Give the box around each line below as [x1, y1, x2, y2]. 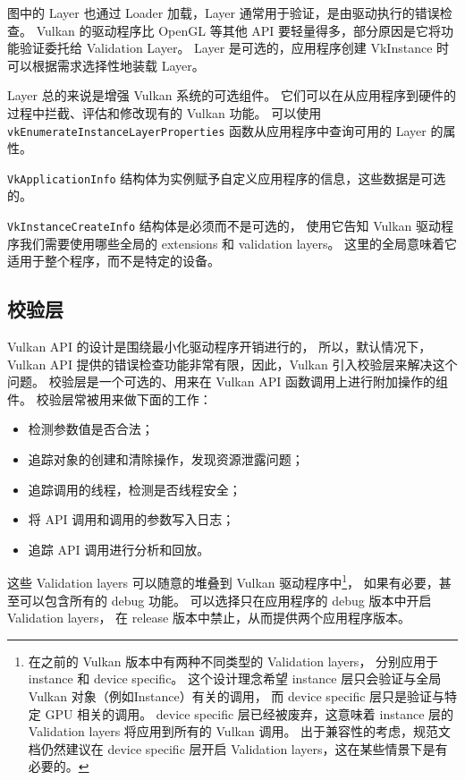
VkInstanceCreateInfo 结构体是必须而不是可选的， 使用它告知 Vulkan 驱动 [7, 216, 442, 235]
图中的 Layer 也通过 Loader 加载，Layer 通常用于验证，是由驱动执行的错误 [7, 4, 440, 21]
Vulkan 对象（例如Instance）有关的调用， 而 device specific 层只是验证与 [28, 687, 445, 706]
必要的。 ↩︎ [28, 757, 89, 776]
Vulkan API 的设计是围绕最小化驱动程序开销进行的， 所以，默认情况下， [7, 337, 432, 356]
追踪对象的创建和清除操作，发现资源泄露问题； [28, 450, 304, 469]
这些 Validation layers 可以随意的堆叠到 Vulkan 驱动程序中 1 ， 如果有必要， [7, 571, 439, 592]
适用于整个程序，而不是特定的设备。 [7, 251, 220, 270]
